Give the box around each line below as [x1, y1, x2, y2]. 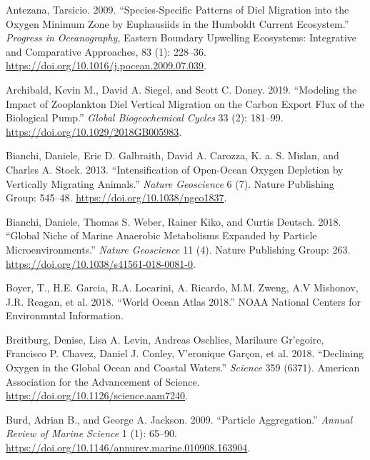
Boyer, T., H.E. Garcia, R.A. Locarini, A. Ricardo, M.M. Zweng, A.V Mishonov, [6, 280, 359, 295]
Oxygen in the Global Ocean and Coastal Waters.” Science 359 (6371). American [6, 360, 360, 375]
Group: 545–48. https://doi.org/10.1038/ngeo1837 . [6, 190, 227, 205]
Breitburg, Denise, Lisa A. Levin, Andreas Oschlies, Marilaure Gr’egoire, [6, 331, 324, 346]
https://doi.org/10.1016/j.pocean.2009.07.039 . [6, 58, 206, 73]
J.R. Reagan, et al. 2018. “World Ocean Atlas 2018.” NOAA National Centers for [6, 294, 361, 309]
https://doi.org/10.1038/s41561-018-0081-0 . [6, 256, 196, 271]
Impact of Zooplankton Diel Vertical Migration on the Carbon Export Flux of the [6, 96, 364, 111]
